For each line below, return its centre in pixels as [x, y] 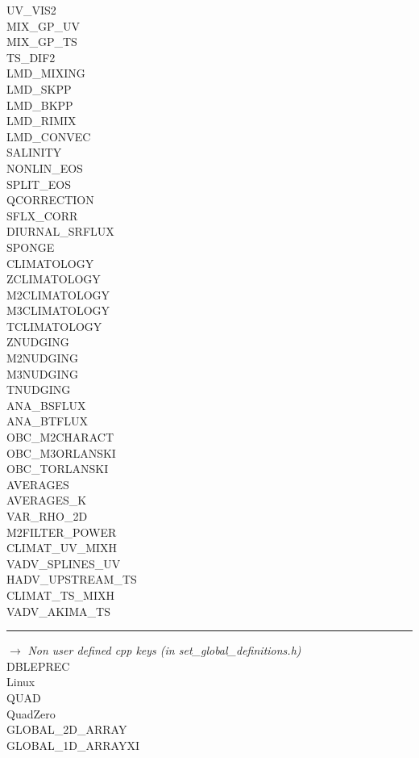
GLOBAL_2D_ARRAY [67, 729]
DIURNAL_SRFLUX [60, 231]
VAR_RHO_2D [47, 516]
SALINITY [34, 152]
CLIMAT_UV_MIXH [62, 548]
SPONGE [31, 247]
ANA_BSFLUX [46, 405]
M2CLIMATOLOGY [58, 294]
